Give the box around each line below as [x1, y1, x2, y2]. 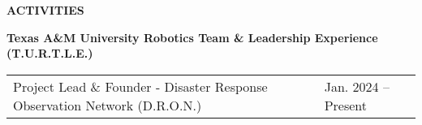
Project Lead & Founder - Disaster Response [13, 76, 268, 96]
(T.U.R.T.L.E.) [6, 45, 93, 62]
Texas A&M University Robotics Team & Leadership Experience [6, 28, 378, 45]
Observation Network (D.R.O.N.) [13, 95, 202, 114]
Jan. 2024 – [324, 76, 390, 96]
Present [324, 95, 368, 114]
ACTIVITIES [6, 2, 84, 18]
